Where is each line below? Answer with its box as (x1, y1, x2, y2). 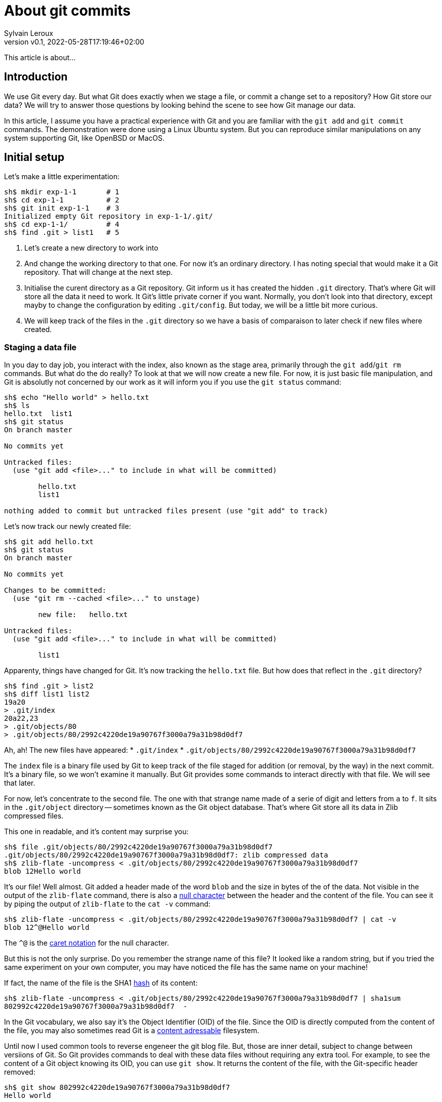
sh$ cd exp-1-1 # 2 (4, 196, 119, 205)
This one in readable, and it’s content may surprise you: (4, 827, 189, 836)
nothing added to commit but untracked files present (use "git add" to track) (4, 507, 328, 515)
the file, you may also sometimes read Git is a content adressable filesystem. (4, 1026, 259, 1035)
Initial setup (4, 151, 65, 164)
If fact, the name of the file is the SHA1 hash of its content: (4, 978, 198, 988)
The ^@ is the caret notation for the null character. (4, 938, 169, 948)
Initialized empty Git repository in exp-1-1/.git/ (4, 212, 213, 221)
